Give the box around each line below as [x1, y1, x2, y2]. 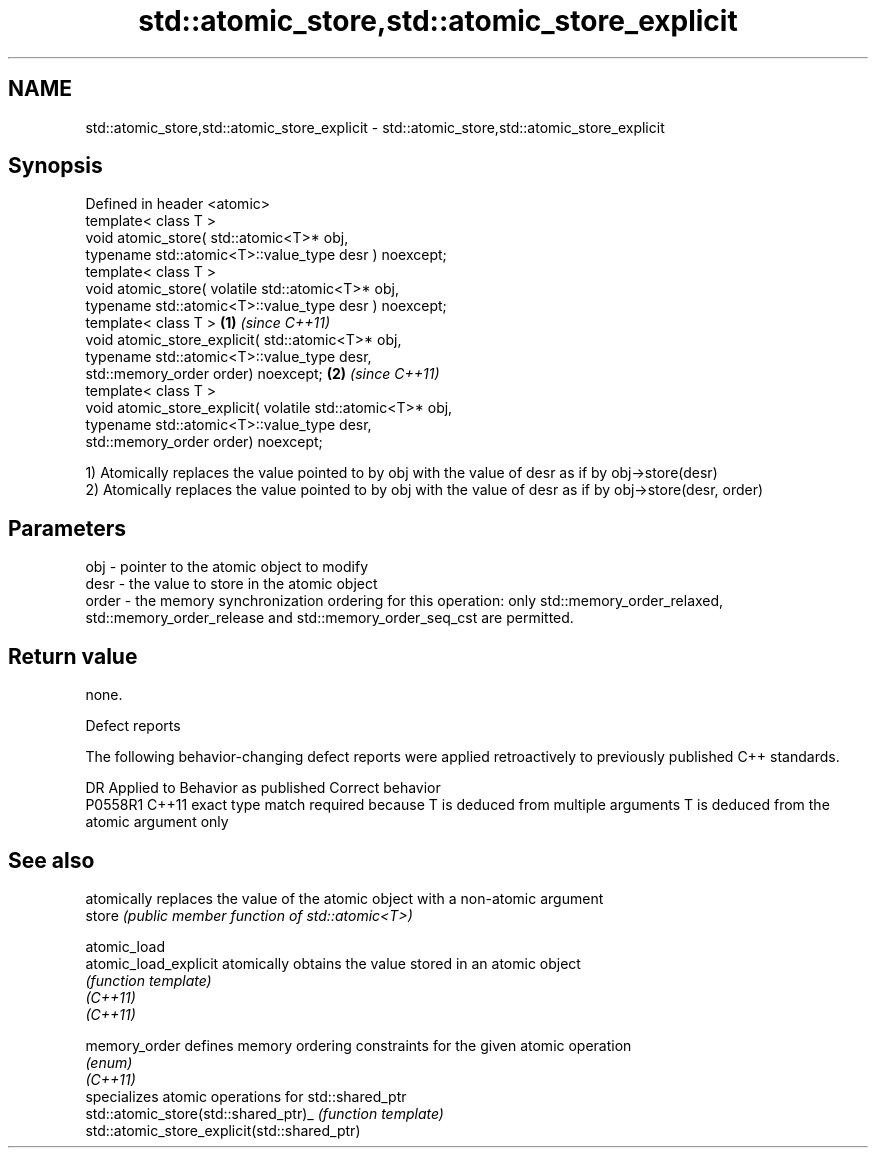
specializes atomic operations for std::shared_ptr [85, 1087, 407, 1105]
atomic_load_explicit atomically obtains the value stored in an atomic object [85, 954, 581, 972]
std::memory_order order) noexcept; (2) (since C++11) [85, 365, 440, 383]
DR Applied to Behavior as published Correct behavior [85, 779, 441, 797]
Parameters [8, 515, 126, 541]
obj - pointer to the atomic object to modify [85, 558, 369, 576]
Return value [8, 643, 138, 669]
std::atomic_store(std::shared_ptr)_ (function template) [85, 1104, 444, 1122]
